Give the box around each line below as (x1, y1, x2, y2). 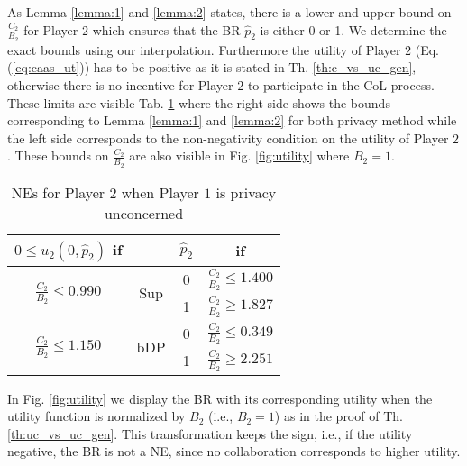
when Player (121, 181, 199, 203)
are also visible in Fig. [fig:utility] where (129, 146, 350, 165)
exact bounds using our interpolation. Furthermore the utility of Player (7, 40, 401, 59)
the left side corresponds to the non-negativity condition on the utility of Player (7, 128, 449, 147)
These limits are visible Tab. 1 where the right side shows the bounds (7, 93, 390, 112)
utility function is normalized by (7, 407, 186, 425)
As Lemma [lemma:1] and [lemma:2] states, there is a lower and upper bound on (7, 3, 452, 21)
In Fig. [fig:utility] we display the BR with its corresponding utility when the (7, 388, 433, 407)
